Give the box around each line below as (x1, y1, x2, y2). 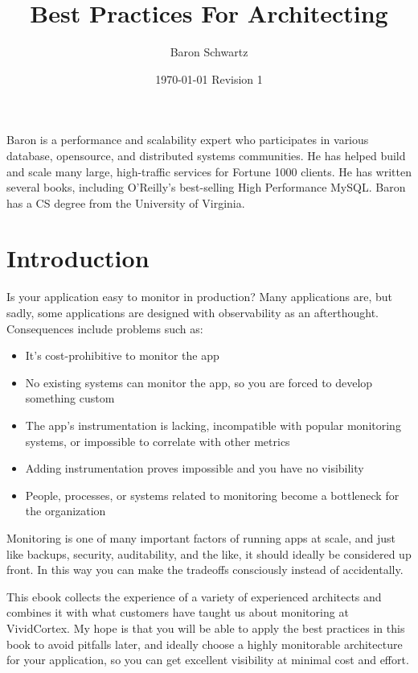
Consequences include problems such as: (6, 320, 203, 336)
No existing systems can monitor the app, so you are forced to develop (25, 374, 373, 390)
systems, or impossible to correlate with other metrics (25, 432, 290, 449)
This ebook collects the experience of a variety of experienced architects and (6, 588, 382, 605)
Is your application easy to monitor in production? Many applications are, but (6, 288, 392, 305)
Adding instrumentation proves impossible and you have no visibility (25, 460, 364, 477)
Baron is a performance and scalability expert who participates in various (6, 131, 369, 148)
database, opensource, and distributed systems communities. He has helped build (6, 147, 406, 163)
